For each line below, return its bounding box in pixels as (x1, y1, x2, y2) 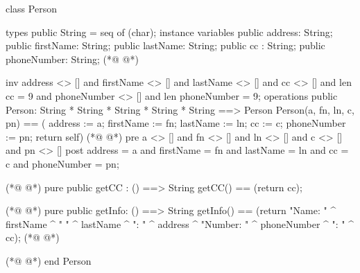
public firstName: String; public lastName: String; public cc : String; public (6, 38, 325, 53)
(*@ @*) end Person (6, 253, 92, 267)
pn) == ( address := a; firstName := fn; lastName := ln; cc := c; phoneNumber (6, 116, 346, 130)
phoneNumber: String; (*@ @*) (6, 51, 139, 66)
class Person (6, 1, 57, 15)
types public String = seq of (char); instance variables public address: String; (6, 24, 333, 39)
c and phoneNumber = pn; (6, 156, 119, 170)
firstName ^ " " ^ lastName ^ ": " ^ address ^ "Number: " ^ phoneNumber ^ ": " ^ (6, 216, 354, 231)
